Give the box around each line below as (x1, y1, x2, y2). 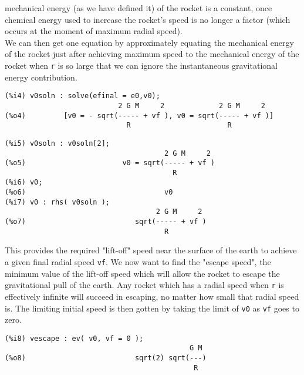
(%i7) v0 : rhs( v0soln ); (5, 197, 110, 206)
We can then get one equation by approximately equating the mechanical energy (5, 36, 294, 48)
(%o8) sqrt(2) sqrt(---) (5, 354, 207, 363)
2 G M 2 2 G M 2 (118, 101, 265, 110)
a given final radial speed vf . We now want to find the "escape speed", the (5, 256, 271, 267)
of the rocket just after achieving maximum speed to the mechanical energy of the (5, 48, 299, 60)
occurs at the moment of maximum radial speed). (5, 25, 183, 37)
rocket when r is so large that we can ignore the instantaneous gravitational (5, 59, 278, 71)
